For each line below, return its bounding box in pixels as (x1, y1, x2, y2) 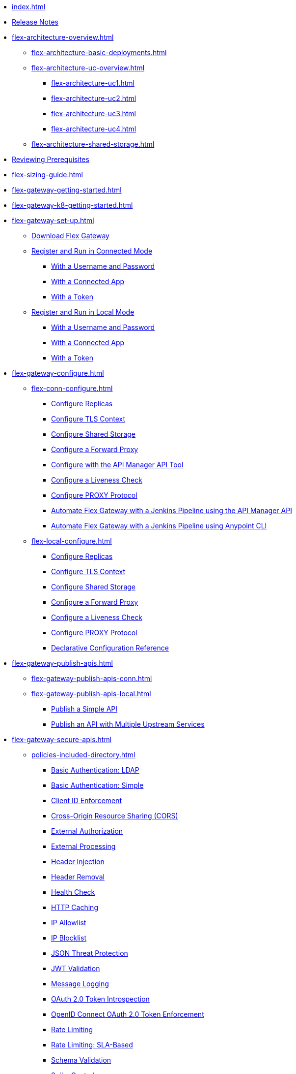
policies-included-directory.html (31, 750, 135, 759)
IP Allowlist (51, 918, 86, 927)
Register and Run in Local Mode (31, 308, 135, 316)
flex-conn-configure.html (31, 384, 113, 392)
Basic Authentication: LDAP (51, 766, 139, 774)
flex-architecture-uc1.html (51, 79, 135, 87)
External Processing (51, 842, 116, 850)
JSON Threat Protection (51, 949, 128, 957)
